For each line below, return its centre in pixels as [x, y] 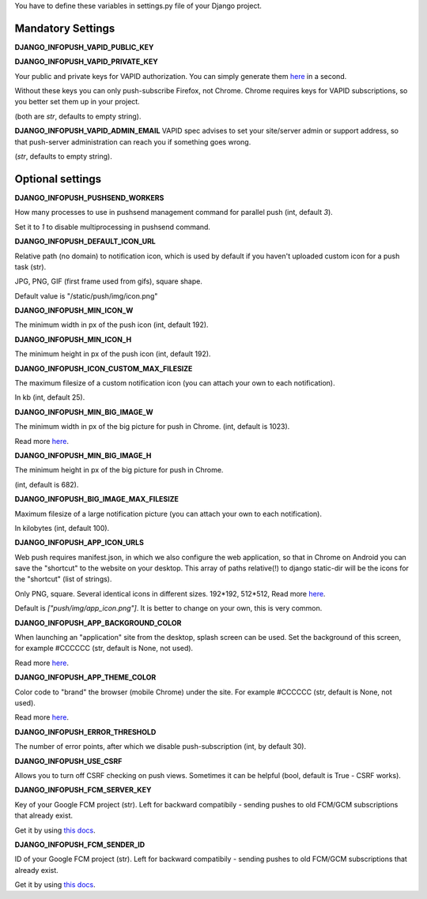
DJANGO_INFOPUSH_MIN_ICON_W [74, 310]
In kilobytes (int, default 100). [62, 528]
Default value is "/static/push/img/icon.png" [86, 295]
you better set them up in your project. [77, 102]
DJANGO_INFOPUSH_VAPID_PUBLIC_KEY [84, 47]
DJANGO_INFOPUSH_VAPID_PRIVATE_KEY [86, 62]
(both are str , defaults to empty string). [78, 116]
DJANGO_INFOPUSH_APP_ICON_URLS [79, 543]
